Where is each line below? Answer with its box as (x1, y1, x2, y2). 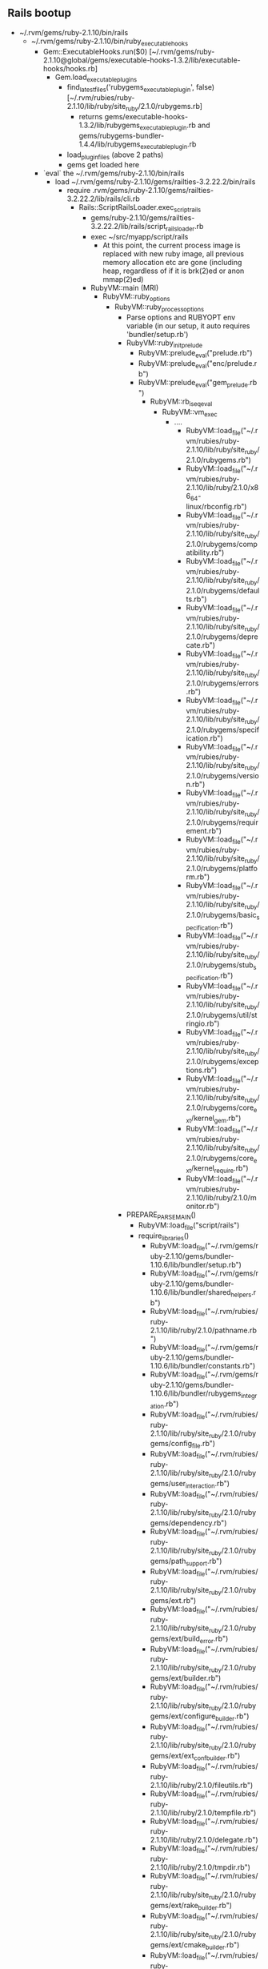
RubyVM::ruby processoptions (114, 302, 205, 313)
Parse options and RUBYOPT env (126, 312, 236, 322)
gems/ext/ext (150, 1751, 194, 1761)
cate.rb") (186, 641, 216, 650)
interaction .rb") (186, 1478, 230, 1490)
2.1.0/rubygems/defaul (186, 585, 260, 595)
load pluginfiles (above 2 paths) (66, 150, 164, 161)
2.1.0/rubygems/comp (186, 540, 258, 549)
